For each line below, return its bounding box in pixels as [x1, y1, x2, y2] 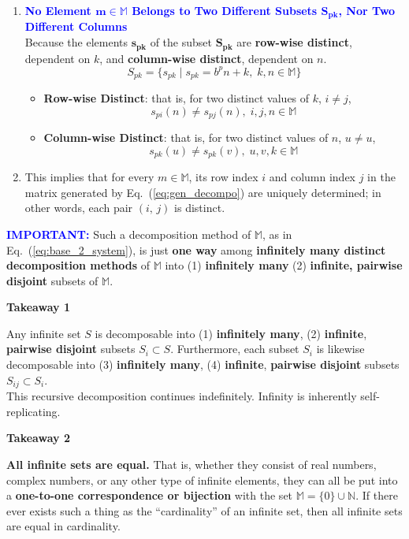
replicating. [6, 403, 61, 419]
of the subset [150, 34, 212, 50]
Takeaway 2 [6, 429, 70, 446]
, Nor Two [338, 2, 396, 18]
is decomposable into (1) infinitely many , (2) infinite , [95, 325, 367, 341]
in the [367, 169, 396, 185]
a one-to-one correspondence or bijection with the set [6, 487, 293, 504]
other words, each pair [24, 199, 133, 216]
